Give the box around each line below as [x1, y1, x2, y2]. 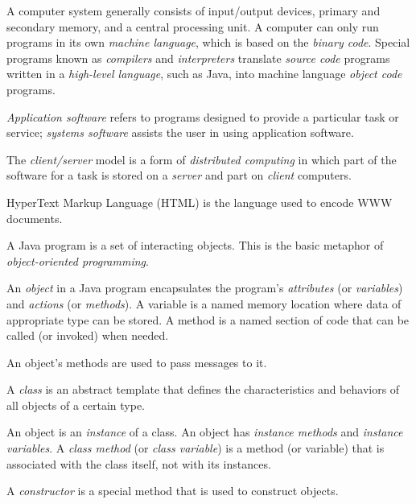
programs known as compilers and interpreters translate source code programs [6, 49, 390, 66]
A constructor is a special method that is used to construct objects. [6, 482, 339, 499]
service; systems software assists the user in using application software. [6, 124, 354, 141]
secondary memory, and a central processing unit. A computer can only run [6, 18, 379, 35]
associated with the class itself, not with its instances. [6, 455, 271, 472]
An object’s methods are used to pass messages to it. [6, 353, 267, 370]
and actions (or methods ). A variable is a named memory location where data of [6, 295, 402, 312]
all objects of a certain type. [6, 396, 146, 413]
